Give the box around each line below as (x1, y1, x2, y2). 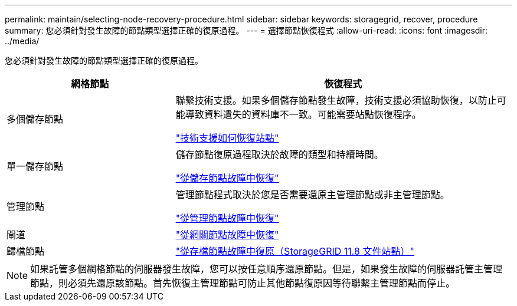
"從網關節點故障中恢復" (175, 229, 279, 241)
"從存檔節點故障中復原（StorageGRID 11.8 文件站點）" (175, 245, 414, 257)
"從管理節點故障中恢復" (175, 212, 279, 224)
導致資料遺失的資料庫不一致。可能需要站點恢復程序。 (185, 108, 421, 120)
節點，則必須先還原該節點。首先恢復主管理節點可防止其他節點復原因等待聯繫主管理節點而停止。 (30, 277, 456, 289)
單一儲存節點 (6, 160, 64, 172)
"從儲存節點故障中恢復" (175, 172, 279, 184)
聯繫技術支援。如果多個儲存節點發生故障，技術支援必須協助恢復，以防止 (175, 94, 497, 106)
